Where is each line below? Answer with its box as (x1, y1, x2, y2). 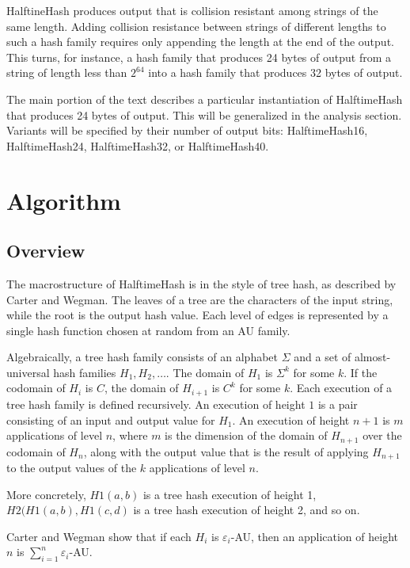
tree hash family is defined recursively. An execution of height (6, 395, 306, 412)
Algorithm (6, 184, 121, 216)
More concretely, (6, 486, 86, 502)
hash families (53, 364, 116, 380)
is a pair (317, 395, 358, 412)
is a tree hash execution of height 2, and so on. (133, 501, 360, 518)
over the (363, 427, 402, 444)
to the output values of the (6, 459, 137, 476)
